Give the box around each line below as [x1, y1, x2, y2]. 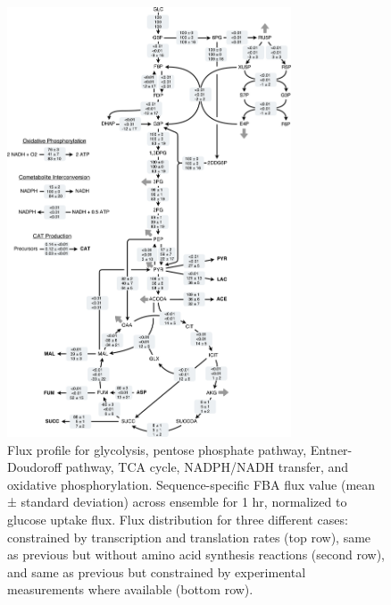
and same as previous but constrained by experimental [7, 562, 306, 581]
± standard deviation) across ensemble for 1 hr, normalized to [7, 492, 347, 511]
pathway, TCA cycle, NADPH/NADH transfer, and [65, 458, 349, 476]
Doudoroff [7, 458, 62, 476]
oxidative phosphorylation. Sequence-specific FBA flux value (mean [7, 475, 376, 493]
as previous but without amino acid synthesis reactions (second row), [7, 545, 385, 564]
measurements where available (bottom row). [7, 580, 254, 599]
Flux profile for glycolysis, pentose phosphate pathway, [7, 440, 307, 458]
